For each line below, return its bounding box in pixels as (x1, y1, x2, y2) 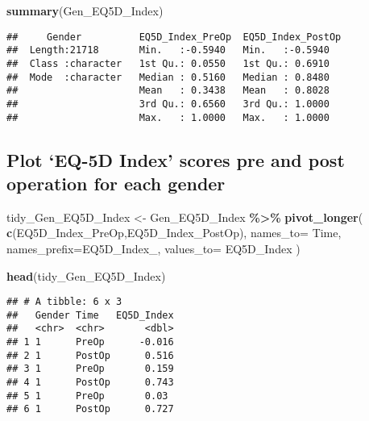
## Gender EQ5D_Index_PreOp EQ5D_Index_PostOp (6, 31, 342, 43)
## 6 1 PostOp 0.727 (6, 403, 174, 415)
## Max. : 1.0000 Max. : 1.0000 (6, 111, 330, 123)
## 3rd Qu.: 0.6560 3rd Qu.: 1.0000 (6, 98, 330, 110)
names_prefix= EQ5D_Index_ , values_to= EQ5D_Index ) (6, 240, 301, 256)
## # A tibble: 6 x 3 (6, 296, 122, 308)
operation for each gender (6, 170, 226, 195)
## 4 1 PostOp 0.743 (6, 377, 174, 389)
